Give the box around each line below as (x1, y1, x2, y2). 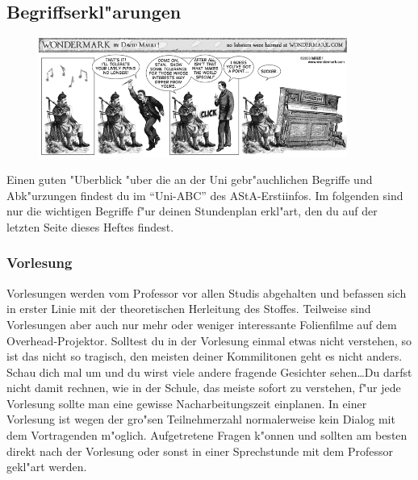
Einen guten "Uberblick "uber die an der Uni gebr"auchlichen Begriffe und (6, 171, 373, 188)
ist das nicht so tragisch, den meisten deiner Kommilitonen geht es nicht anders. (6, 348, 403, 365)
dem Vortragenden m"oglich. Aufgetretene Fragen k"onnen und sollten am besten (6, 427, 408, 444)
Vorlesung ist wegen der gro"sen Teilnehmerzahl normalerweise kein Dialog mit (6, 411, 395, 428)
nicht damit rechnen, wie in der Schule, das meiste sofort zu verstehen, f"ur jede (6, 379, 401, 396)
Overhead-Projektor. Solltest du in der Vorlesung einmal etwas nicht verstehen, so (6, 332, 412, 349)
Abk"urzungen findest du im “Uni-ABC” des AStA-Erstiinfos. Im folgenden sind (6, 186, 403, 203)
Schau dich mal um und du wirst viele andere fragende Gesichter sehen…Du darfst (6, 363, 412, 380)
